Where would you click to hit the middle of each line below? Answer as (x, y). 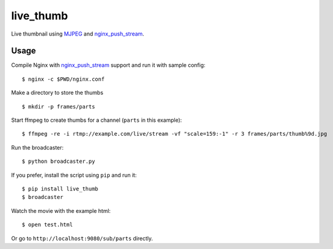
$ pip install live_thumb (60, 189)
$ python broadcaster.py (59, 162)
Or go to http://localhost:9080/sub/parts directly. (82, 238)
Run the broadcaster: (37, 147)
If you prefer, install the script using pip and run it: (74, 175)
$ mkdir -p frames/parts (59, 106)
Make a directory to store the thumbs (57, 93)
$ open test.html (47, 225)
